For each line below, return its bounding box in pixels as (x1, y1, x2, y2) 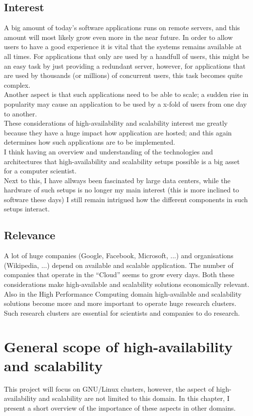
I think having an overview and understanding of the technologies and (4, 146, 213, 156)
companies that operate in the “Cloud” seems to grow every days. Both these (4, 269, 234, 280)
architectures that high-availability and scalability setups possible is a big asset (4, 156, 240, 166)
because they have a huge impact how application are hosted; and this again (4, 127, 232, 137)
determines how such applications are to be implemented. (4, 137, 175, 147)
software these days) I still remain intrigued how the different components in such (4, 194, 248, 204)
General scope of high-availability (4, 336, 233, 356)
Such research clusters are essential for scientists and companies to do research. (4, 307, 240, 318)
